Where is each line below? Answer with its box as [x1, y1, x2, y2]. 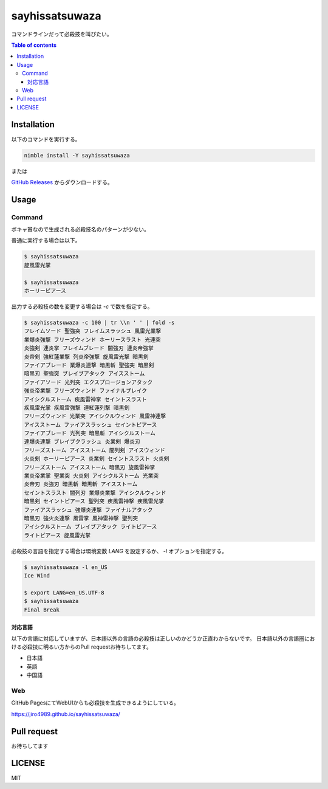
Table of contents [11, 41, 57, 49]
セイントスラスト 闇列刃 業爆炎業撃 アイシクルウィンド [24, 489, 166, 496]
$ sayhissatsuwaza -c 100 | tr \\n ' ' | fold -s [24, 319, 175, 326]
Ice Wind [24, 572, 50, 579]
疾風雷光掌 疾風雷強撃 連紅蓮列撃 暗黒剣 [24, 404, 130, 411]
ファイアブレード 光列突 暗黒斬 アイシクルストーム [24, 430, 156, 437]
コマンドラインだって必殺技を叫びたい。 [11, 30, 112, 38]
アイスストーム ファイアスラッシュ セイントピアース [24, 421, 157, 428]
